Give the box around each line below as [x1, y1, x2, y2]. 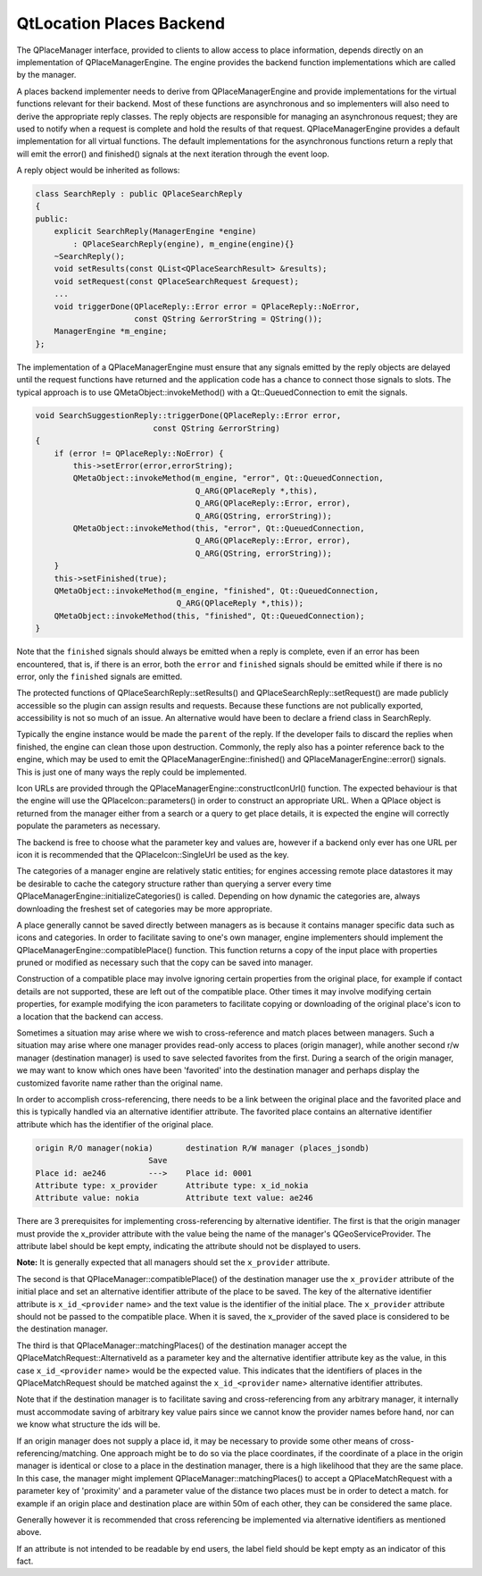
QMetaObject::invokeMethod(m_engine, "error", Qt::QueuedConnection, [72, 474, 384, 483]
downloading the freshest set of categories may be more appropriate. [16, 903, 273, 914]
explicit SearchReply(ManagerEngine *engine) [54, 226, 257, 237]
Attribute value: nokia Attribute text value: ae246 [35, 1193, 313, 1203]
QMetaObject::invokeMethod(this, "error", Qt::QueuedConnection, [72, 524, 365, 533]
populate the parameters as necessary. [16, 820, 161, 831]
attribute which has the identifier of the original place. [16, 1119, 214, 1129]
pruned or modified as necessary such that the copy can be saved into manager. [16, 957, 313, 968]
